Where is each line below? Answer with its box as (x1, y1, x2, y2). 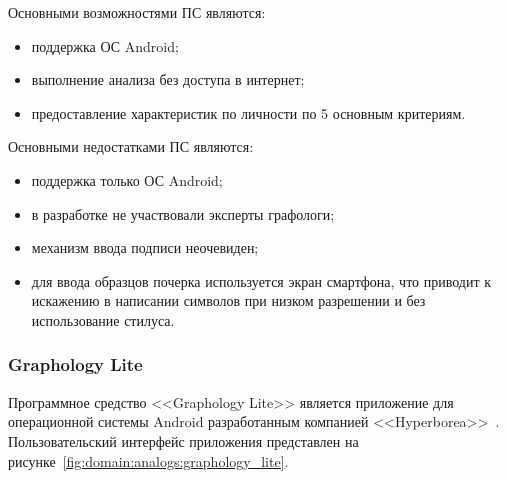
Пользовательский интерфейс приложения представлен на (8, 430, 359, 451)
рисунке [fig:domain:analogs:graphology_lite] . (8, 450, 289, 471)
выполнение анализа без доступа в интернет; (31, 69, 305, 90)
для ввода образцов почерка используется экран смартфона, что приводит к (31, 270, 492, 291)
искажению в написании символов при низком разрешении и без (31, 290, 426, 311)
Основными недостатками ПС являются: (8, 136, 254, 157)
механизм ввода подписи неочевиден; (31, 237, 259, 258)
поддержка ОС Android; (31, 35, 179, 56)
